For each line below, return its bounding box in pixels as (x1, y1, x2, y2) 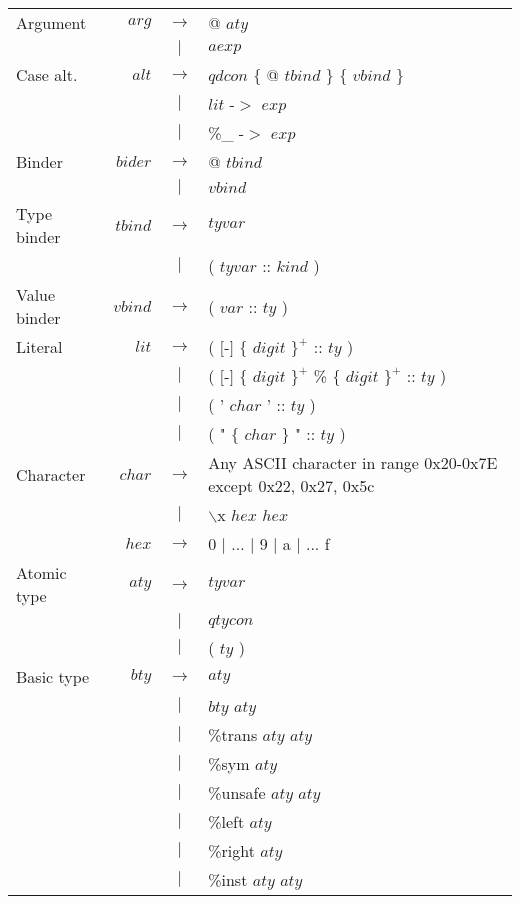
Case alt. (16, 63, 78, 86)
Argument (16, 11, 87, 34)
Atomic (16, 561, 67, 584)
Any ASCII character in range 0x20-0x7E (208, 451, 498, 474)
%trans (208, 723, 258, 746)
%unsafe (208, 781, 266, 804)
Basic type (16, 665, 90, 688)
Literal (16, 335, 63, 358)
